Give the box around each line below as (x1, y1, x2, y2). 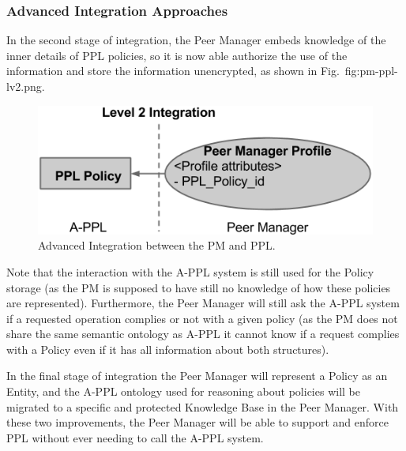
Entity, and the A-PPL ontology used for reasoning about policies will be (6, 383, 360, 400)
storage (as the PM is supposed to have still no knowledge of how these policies (6, 279, 391, 295)
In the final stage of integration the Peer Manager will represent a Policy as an (6, 367, 388, 384)
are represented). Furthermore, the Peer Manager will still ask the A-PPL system (6, 295, 400, 311)
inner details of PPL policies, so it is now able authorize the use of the (6, 47, 348, 63)
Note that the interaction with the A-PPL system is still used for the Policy (6, 263, 374, 280)
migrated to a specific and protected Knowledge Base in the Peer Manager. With (6, 398, 399, 415)
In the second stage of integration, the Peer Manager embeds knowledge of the (6, 32, 386, 48)
